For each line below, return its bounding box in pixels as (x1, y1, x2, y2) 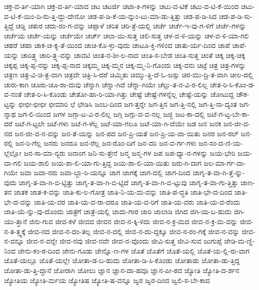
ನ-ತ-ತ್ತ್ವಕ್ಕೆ (4, 226, 25, 236)
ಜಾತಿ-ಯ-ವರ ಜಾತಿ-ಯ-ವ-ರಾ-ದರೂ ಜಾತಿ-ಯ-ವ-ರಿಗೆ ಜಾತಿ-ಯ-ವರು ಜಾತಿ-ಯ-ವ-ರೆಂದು (34, 196, 241, 207)
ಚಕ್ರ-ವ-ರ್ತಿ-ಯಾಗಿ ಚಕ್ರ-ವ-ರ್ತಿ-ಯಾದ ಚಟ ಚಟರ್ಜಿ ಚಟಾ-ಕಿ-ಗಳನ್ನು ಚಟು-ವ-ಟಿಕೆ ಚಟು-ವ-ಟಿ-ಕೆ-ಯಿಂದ (4, 1, 239, 11)
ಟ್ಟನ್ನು (4, 98, 16, 109)
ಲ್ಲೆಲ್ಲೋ (4, 147, 21, 158)
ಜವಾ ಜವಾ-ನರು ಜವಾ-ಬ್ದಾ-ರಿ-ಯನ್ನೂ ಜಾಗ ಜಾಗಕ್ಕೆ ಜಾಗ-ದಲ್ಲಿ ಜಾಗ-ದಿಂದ (19, 167, 191, 178)
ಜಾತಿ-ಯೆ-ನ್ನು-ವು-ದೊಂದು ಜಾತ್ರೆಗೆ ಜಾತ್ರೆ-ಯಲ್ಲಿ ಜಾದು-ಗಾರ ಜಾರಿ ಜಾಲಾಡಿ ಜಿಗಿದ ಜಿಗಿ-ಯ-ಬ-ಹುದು (4, 206, 232, 217)
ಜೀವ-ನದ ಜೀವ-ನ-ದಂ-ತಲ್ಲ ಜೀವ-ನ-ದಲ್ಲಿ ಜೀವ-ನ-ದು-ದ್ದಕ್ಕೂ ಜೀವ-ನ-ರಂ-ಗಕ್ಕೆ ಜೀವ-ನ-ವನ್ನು (27, 226, 240, 236)
